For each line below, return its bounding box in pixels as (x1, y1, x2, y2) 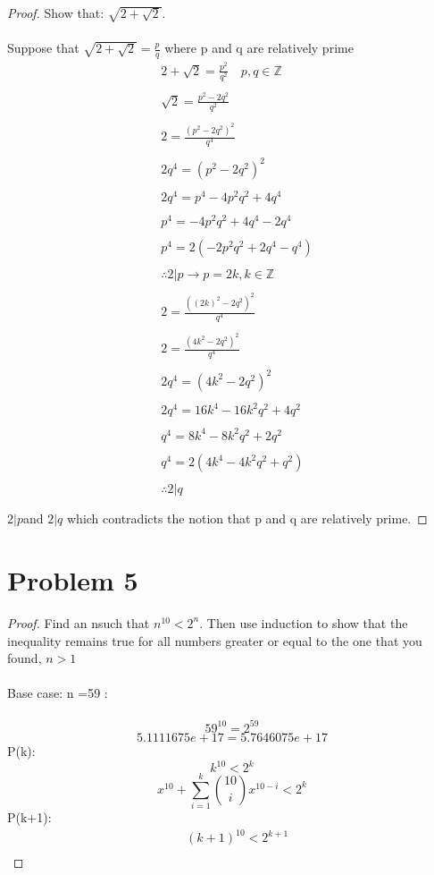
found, (7, 649, 42, 667)
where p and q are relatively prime (164, 38, 354, 57)
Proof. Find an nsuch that (7, 613, 150, 632)
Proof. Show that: (7, 4, 104, 21)
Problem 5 (7, 561, 138, 598)
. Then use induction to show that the (199, 613, 408, 632)
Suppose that (7, 38, 79, 57)
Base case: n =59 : (7, 684, 108, 702)
